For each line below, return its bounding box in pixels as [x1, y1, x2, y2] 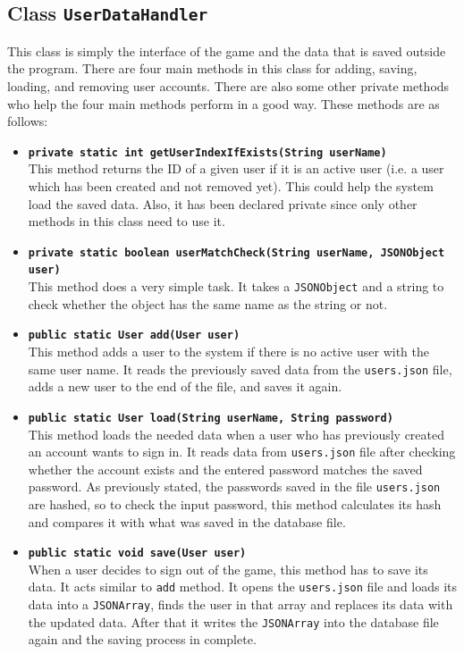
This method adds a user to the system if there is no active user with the [28, 342, 430, 360]
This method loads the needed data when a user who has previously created [28, 424, 445, 443]
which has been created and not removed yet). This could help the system [28, 177, 434, 195]
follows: [7, 112, 48, 130]
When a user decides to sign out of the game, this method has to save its [28, 559, 428, 578]
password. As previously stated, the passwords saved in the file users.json [28, 477, 441, 496]
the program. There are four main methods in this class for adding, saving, [7, 59, 418, 78]
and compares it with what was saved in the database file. [28, 512, 346, 531]
